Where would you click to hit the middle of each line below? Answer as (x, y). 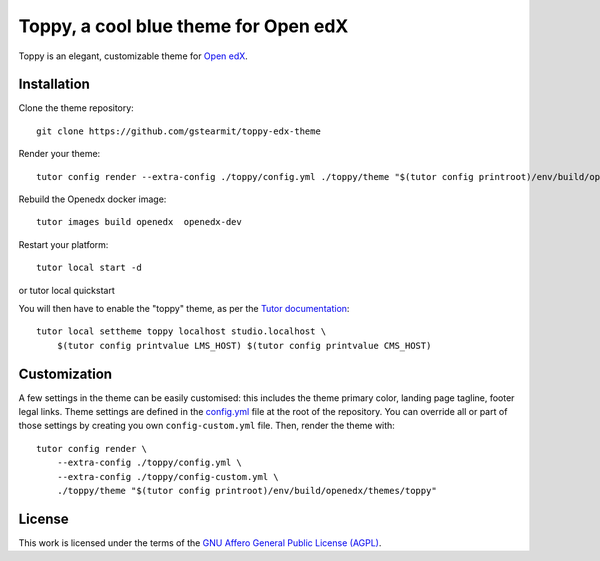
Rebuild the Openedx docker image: (92, 199)
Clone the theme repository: (76, 108)
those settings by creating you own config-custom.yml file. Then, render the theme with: (206, 426)
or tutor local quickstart (66, 290)
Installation (54, 84)
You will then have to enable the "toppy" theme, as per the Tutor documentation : (184, 308)
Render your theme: (59, 154)
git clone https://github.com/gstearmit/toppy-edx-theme (179, 131)
